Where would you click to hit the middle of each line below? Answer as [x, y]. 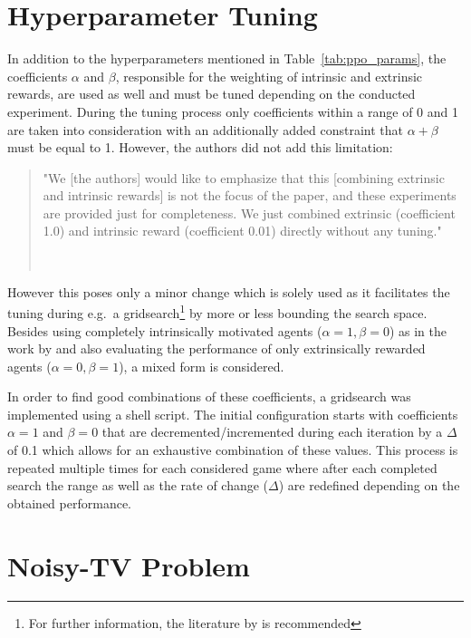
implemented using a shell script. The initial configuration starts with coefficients [233, 414]
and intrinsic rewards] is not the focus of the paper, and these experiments [250, 195]
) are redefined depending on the [369, 485]
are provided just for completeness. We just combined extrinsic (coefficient [249, 213]
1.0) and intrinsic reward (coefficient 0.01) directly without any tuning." [242, 231]
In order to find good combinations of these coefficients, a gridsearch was [209, 396]
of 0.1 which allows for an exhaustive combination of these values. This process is [233, 450]
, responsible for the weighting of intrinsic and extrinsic [269, 76]
